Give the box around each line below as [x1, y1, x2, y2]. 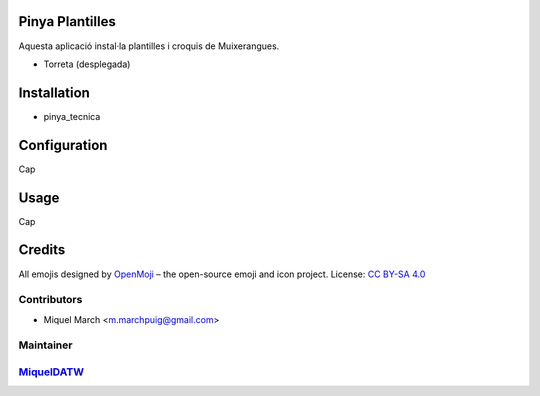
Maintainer [18, 338, 73, 352]
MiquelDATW [18, 365, 85, 379]
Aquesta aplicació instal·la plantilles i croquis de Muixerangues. [18, 40, 280, 52]
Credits [18, 241, 66, 259]
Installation [18, 84, 90, 101]
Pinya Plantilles [18, 13, 117, 30]
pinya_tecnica [43, 110, 101, 122]
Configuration [18, 136, 108, 154]
